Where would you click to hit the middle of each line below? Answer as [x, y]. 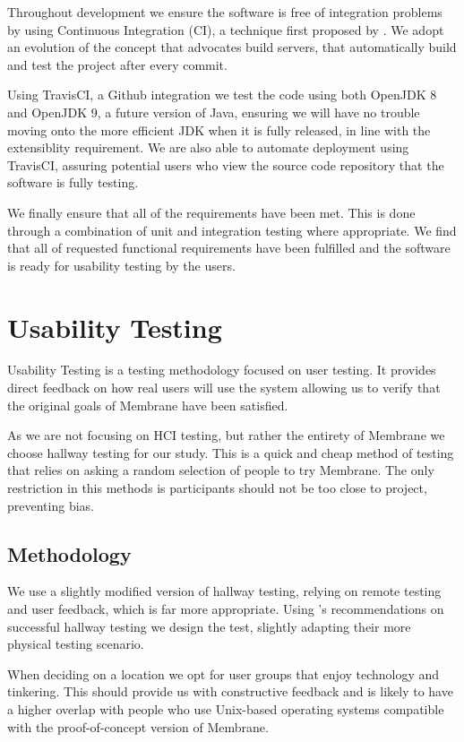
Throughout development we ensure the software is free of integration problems [225, 12]
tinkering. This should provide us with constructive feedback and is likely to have [230, 691]
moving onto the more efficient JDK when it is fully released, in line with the [219, 129]
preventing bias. [51, 505]
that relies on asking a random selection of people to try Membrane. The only [221, 470]
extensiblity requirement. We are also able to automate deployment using [208, 147]
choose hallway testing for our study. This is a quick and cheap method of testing [231, 452]
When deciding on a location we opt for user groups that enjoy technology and [223, 673]
